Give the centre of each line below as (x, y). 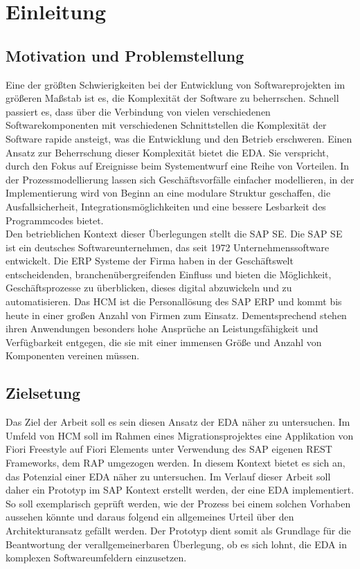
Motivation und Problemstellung (125, 55)
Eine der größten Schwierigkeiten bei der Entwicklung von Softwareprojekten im (175, 84)
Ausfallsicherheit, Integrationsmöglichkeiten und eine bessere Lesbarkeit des (166, 206)
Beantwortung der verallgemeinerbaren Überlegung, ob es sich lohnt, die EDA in (176, 544)
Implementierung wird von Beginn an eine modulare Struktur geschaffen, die (168, 193)
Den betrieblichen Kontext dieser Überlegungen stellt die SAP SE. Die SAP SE (174, 234)
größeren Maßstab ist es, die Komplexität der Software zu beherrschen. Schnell (172, 98)
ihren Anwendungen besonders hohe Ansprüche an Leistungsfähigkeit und (162, 328)
